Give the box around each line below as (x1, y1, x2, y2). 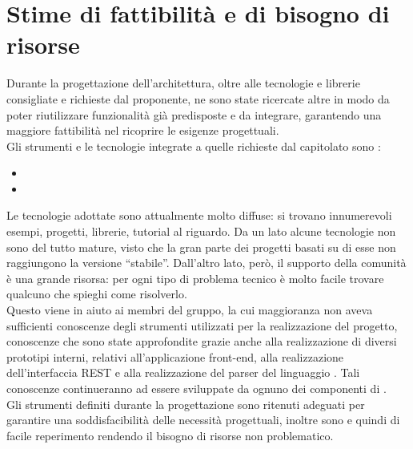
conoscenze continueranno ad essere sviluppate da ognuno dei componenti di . (6, 380, 387, 396)
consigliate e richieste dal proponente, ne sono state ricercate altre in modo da (6, 90, 390, 107)
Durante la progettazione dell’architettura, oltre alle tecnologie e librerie (6, 75, 360, 91)
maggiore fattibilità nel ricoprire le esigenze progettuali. (6, 122, 279, 139)
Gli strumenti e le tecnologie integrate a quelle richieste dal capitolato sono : (6, 137, 381, 154)
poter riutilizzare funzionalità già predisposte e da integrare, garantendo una (6, 106, 382, 123)
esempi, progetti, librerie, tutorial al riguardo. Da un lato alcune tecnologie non (6, 223, 396, 240)
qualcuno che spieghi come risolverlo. (6, 285, 187, 302)
